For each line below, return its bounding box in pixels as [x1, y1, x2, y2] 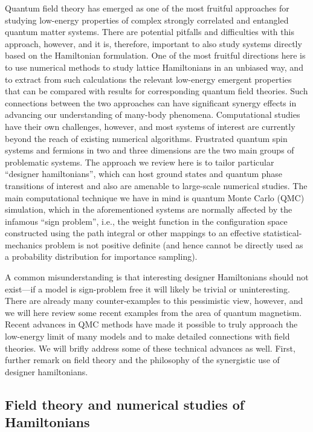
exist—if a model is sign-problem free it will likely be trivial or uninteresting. [5, 282, 290, 295]
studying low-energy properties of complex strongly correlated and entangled [5, 13, 289, 26]
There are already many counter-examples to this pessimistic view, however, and [5, 294, 303, 307]
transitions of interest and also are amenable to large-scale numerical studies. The [5, 179, 308, 192]
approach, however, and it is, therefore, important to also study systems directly [5, 37, 302, 50]
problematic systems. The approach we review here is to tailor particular [5, 155, 274, 168]
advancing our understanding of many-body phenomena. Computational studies [5, 108, 300, 121]
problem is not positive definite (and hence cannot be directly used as [45, 238, 303, 251]
